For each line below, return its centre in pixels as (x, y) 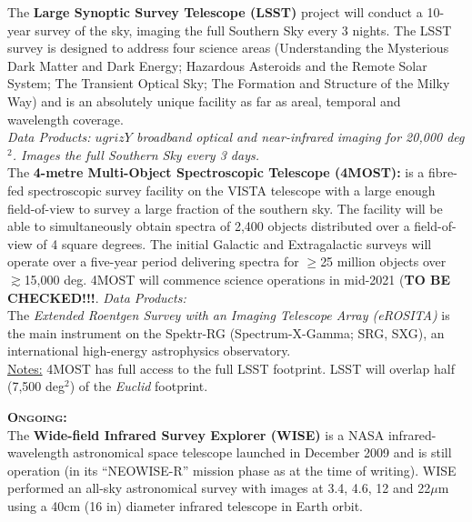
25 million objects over (383, 261)
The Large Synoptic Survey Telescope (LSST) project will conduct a (215, 12)
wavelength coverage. (65, 119)
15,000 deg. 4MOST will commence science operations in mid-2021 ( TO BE (237, 279)
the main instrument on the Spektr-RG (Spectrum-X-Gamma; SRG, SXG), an (226, 332)
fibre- (443, 172)
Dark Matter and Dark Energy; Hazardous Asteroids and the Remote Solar (217, 65)
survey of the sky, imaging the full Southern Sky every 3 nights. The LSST (243, 30)
